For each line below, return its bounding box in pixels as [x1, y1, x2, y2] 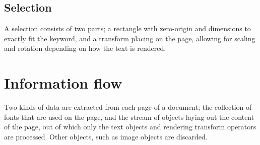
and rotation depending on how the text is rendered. [4, 43, 166, 53]
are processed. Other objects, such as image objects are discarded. [4, 131, 208, 141]
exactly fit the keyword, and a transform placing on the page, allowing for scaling [4, 33, 255, 43]
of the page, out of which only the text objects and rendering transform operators [4, 121, 256, 132]
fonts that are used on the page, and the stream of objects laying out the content [4, 111, 254, 122]
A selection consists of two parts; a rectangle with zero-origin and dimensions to [4, 23, 251, 34]
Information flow [4, 72, 122, 93]
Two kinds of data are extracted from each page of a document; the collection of [4, 102, 252, 112]
